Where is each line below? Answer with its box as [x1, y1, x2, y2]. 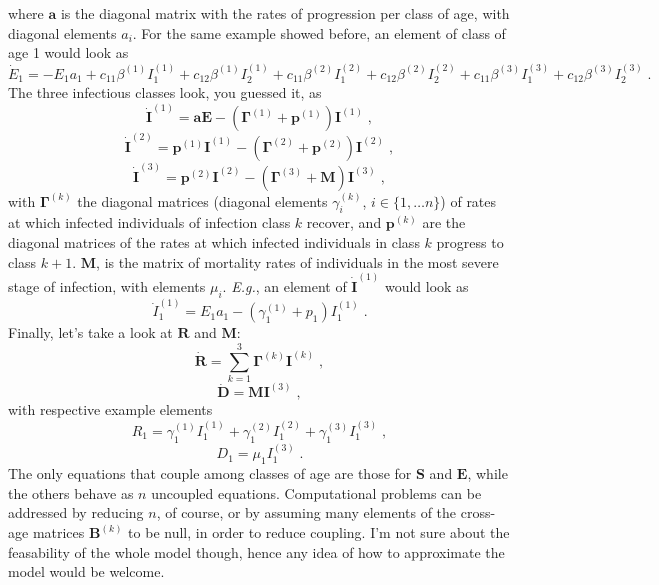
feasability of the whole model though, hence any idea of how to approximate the [8, 541, 505, 562]
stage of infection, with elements [8, 275, 206, 296]
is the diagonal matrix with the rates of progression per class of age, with [60, 3, 510, 23]
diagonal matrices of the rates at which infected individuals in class [8, 231, 420, 252]
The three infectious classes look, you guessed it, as [8, 82, 322, 103]
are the [422, 212, 466, 233]
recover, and [306, 212, 382, 233]
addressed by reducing [8, 502, 144, 523]
